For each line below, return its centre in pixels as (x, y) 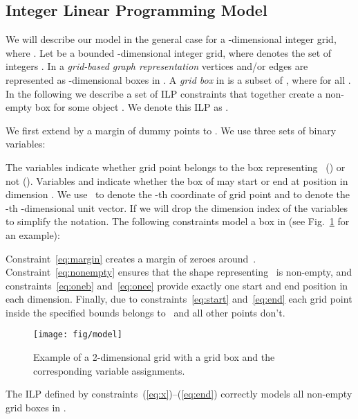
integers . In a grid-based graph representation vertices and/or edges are (157, 66)
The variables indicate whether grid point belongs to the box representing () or (176, 167)
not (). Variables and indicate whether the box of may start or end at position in (177, 180)
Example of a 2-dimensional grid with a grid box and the (154, 357)
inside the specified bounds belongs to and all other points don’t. (145, 312)
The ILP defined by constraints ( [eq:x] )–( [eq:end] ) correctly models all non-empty (179, 394)
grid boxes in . (36, 407)
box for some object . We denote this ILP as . (132, 107)
